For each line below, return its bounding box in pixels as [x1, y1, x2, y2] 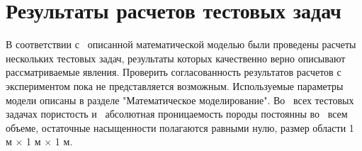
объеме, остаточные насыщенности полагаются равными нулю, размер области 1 [6, 120, 354, 135]
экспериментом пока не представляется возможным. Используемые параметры [6, 78, 344, 93]
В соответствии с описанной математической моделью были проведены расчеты [6, 37, 356, 52]
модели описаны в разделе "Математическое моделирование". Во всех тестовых [6, 92, 354, 107]
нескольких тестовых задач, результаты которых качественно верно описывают [6, 50, 346, 65]
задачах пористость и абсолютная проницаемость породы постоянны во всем [6, 106, 348, 121]
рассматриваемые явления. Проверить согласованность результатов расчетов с [6, 65, 341, 79]
